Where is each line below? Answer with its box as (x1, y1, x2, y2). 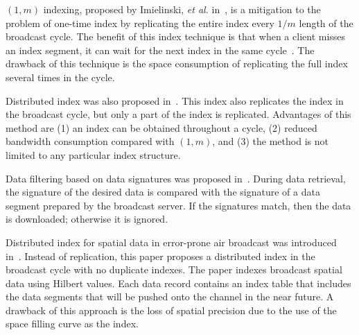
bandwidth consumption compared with (6, 134, 175, 148)
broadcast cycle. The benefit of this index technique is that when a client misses (6, 29, 346, 44)
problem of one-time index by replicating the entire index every (6, 15, 274, 30)
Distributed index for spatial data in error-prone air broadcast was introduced (6, 234, 337, 249)
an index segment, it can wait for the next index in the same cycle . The (6, 42, 315, 57)
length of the (299, 15, 353, 30)
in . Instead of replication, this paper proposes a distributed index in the (6, 248, 315, 263)
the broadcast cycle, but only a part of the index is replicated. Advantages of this (6, 107, 351, 121)
